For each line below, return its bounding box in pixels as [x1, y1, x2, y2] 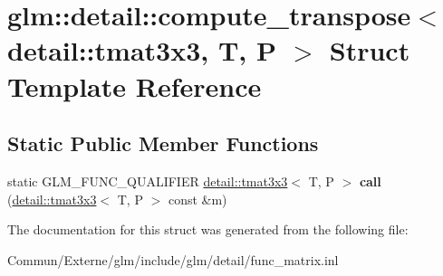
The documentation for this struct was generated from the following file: [7, 220, 409, 239]
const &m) [168, 189, 227, 208]
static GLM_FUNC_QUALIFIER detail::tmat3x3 [7, 171, 288, 190]
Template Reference [7, 67, 262, 104]
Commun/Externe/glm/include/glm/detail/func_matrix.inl [7, 250, 339, 269]
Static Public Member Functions [7, 129, 319, 157]
